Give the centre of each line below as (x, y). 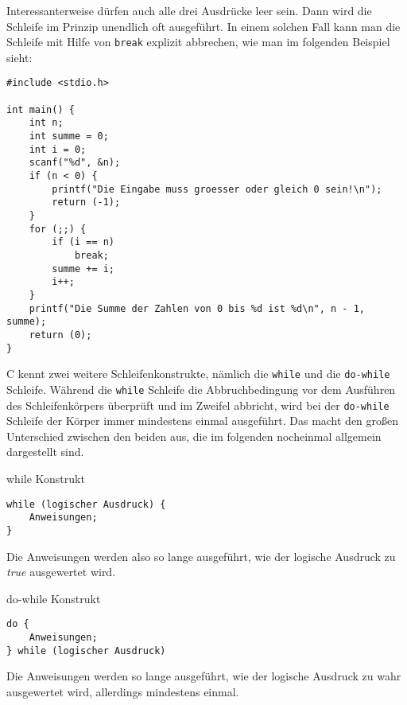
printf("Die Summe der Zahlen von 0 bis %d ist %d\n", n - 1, (197, 308)
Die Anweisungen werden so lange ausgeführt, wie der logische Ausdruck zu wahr (204, 676)
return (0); (60, 335)
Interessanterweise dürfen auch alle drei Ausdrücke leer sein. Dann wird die (189, 10)
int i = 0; (58, 149)
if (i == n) (83, 242)
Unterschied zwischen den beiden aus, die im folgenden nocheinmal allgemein (194, 436)
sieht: (19, 57)
